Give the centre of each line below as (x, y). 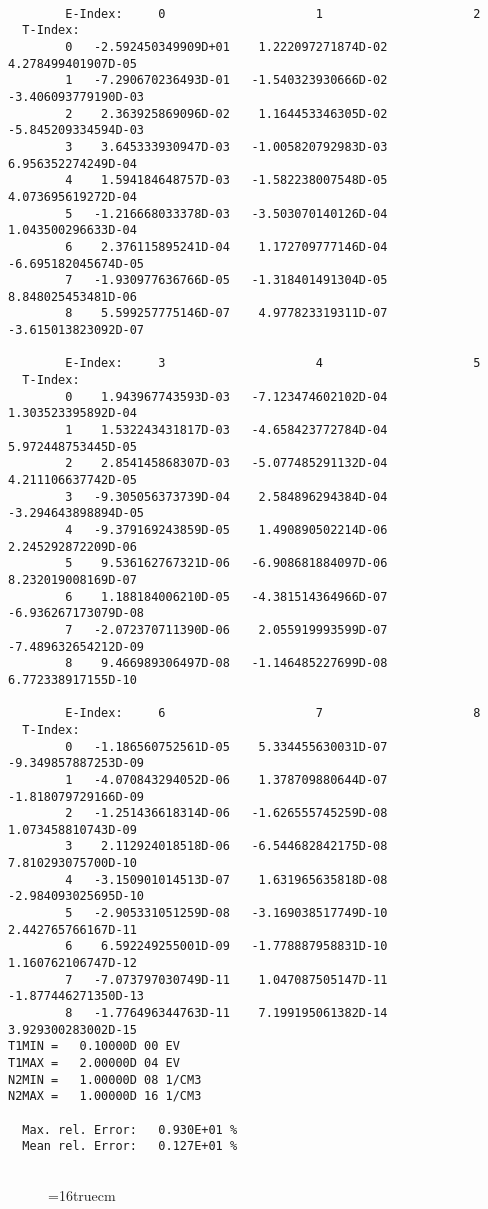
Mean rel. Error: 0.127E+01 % (130, 1146)
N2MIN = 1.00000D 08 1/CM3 (105, 1079)
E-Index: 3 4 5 (273, 363)
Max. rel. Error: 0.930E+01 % (130, 1129)
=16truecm (82, 1194)
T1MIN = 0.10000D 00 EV (94, 1046)
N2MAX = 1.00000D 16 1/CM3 (105, 1096)
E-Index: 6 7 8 (273, 713)
